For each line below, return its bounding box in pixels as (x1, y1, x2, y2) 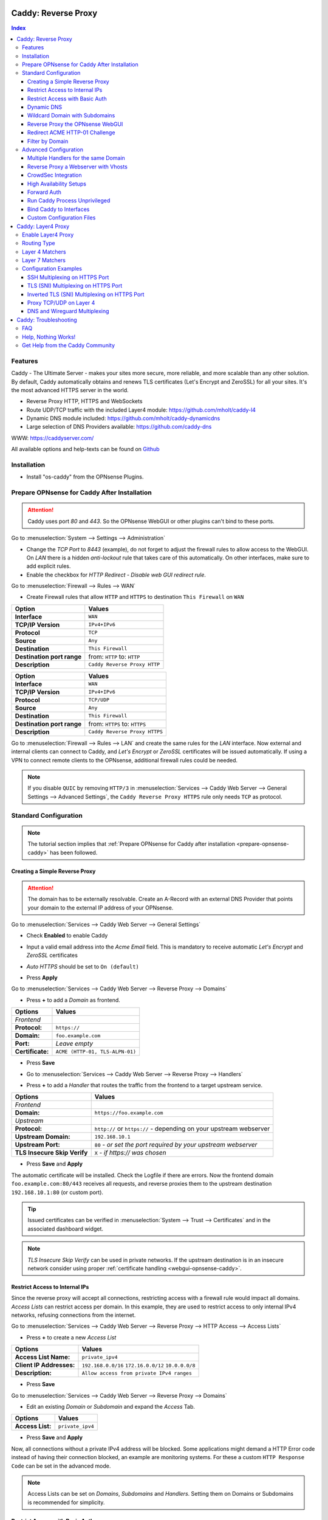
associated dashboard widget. (27, 1225, 103, 1232)
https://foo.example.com (94, 1110, 163, 1116)
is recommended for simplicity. (27, 1499, 105, 1506)
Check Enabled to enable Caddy (26, 932, 108, 939)
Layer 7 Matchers (22, 257, 66, 264)
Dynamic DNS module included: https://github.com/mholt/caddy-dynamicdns (26, 415, 220, 422)
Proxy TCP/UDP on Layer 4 (27, 299, 95, 306)
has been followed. (49, 849, 98, 856)
